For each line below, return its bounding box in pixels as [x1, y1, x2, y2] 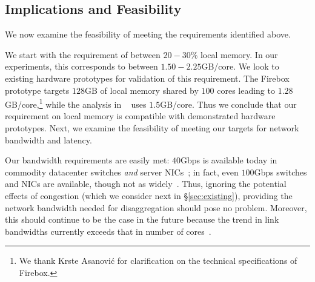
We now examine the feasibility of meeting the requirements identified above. [5, 28, 291, 41]
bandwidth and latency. [5, 133, 92, 146]
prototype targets [5, 84, 70, 96]
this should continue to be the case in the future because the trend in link [5, 213, 279, 226]
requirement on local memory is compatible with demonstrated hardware [5, 110, 276, 122]
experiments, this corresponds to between [5, 60, 158, 73]
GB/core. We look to [201, 60, 279, 73]
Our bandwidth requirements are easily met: [5, 154, 170, 166]
